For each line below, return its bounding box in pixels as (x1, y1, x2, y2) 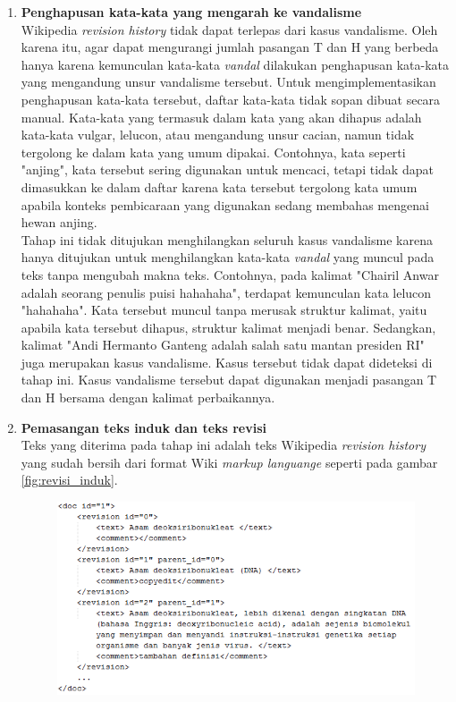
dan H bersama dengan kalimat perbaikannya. (21, 388, 275, 407)
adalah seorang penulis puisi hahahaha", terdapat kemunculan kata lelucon (21, 283, 432, 301)
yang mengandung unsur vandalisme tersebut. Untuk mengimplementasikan (21, 72, 436, 91)
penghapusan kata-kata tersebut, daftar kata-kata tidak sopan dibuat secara (21, 89, 441, 108)
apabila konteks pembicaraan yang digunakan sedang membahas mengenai (21, 195, 429, 214)
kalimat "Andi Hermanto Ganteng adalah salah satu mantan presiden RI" (21, 335, 425, 354)
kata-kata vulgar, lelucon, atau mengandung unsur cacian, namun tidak (21, 125, 415, 144)
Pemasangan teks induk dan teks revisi (21, 418, 267, 436)
